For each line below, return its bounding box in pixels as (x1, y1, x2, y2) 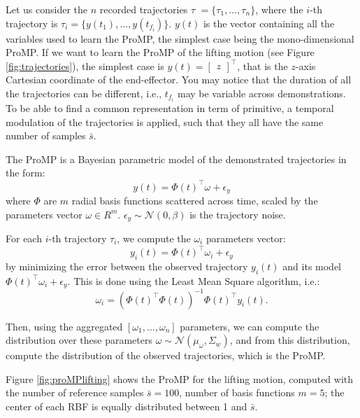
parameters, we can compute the (180, 319, 319, 333)
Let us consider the (6, 2, 88, 16)
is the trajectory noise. (189, 207, 286, 221)
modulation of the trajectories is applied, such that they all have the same (6, 114, 324, 129)
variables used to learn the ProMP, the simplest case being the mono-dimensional (6, 31, 354, 46)
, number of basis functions (179, 385, 295, 400)
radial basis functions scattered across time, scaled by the (71, 193, 318, 207)
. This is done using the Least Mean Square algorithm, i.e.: (67, 273, 320, 288)
